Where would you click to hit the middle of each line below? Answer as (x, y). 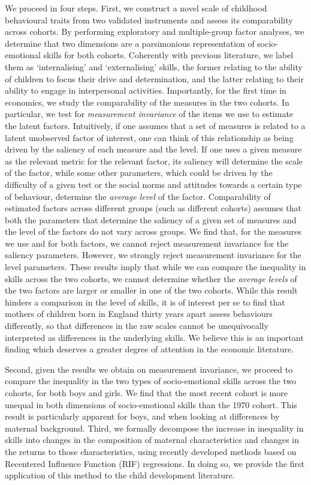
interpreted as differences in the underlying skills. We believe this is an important (154, 337)
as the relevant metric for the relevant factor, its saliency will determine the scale (154, 161)
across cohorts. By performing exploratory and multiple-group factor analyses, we (155, 32)
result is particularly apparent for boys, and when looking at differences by (142, 416)
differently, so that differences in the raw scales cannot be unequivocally (137, 326)
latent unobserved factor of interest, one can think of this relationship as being (149, 137)
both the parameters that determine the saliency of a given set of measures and (151, 219)
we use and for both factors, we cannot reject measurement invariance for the (147, 243)
